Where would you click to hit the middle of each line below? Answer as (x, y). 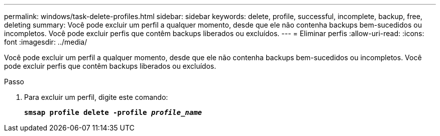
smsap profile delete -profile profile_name (113, 112)
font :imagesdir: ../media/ (46, 42)
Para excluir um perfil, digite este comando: (96, 97)
